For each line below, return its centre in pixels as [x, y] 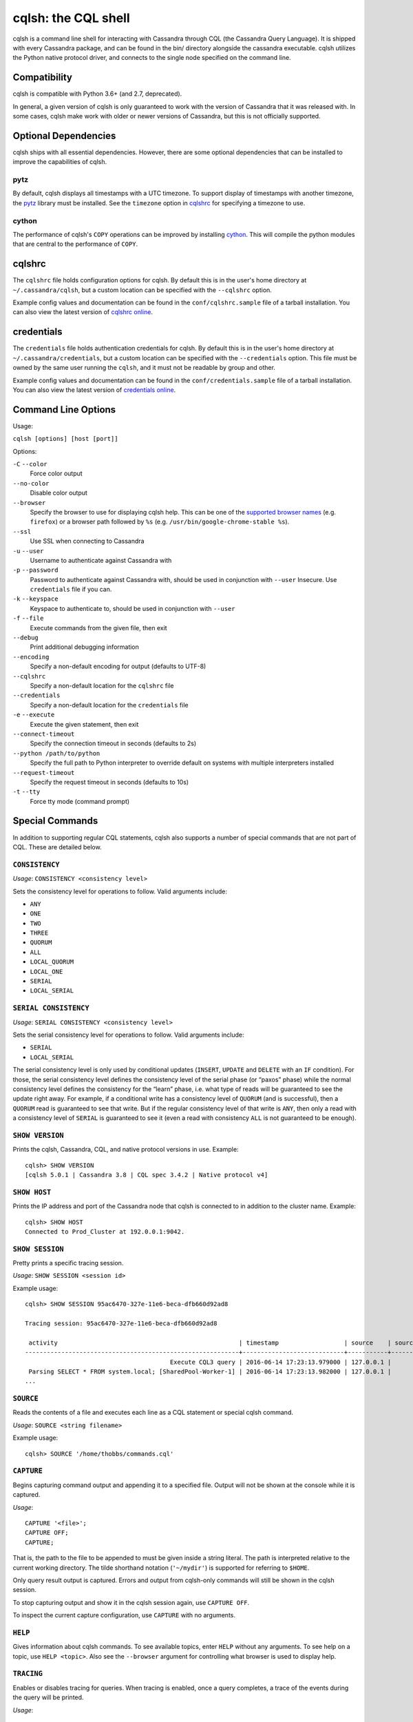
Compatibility [42, 77]
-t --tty [27, 792]
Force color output [56, 474]
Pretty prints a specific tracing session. [68, 1263]
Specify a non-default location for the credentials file [109, 705]
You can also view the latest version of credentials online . [94, 390]
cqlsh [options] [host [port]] [65, 439]
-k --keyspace [35, 599]
